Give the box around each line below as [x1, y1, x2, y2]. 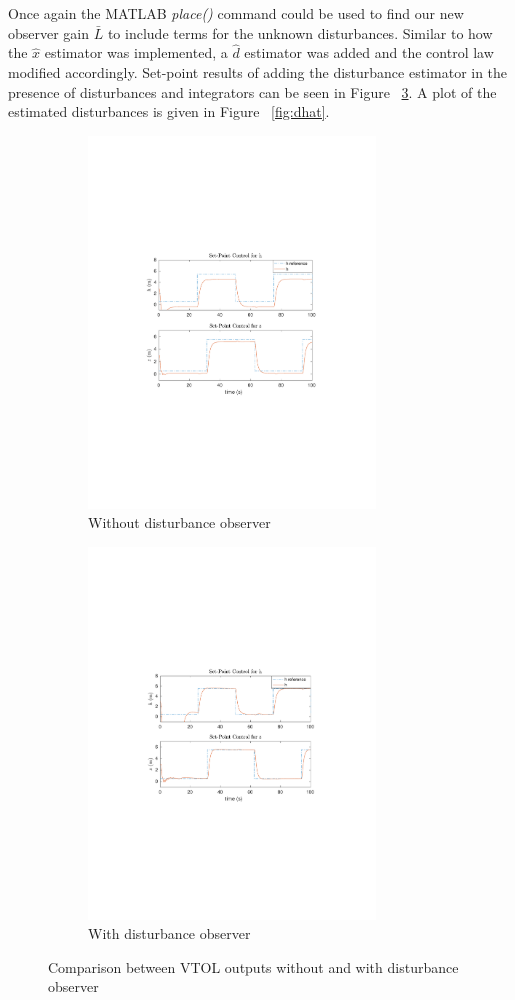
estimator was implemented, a [44, 42, 228, 63]
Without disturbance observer [88, 512, 271, 533]
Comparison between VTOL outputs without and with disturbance [48, 956, 459, 977]
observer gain [8, 22, 90, 43]
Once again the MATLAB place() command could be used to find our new [8, 3, 464, 23]
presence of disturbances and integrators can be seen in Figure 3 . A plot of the [8, 81, 497, 102]
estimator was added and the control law [244, 42, 494, 63]
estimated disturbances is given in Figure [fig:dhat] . [8, 101, 330, 122]
